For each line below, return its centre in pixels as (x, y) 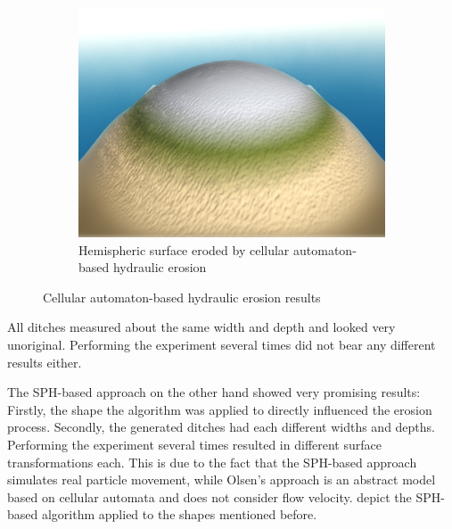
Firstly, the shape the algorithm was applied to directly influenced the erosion (220, 409)
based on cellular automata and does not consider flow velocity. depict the (210, 496)
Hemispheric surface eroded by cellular (184, 249)
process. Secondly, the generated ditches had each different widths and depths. (222, 427)
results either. (45, 362)
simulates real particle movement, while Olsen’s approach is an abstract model (222, 479)
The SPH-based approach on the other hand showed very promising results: (214, 392)
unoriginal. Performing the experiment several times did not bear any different (222, 344)
